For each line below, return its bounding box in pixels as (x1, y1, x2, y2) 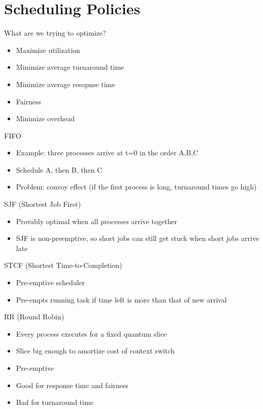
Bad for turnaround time (16, 397, 93, 407)
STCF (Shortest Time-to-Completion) (4, 260, 122, 270)
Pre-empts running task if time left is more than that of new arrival (16, 294, 227, 305)
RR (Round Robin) (4, 311, 64, 322)
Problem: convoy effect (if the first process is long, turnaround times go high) (16, 181, 257, 192)
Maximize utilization (16, 44, 80, 55)
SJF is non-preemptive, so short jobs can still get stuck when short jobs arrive (16, 233, 259, 243)
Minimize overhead (16, 113, 75, 124)
